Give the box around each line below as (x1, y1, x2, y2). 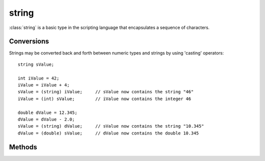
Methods (9, 143, 37, 151)
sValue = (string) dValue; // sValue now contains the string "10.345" (18, 123, 204, 129)
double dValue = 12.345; (18, 109, 78, 115)
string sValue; (18, 61, 54, 67)
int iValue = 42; (18, 75, 59, 81)
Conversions (9, 37, 49, 46)
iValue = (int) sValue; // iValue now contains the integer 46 (18, 96, 191, 102)
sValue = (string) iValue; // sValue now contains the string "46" (18, 89, 194, 95)
